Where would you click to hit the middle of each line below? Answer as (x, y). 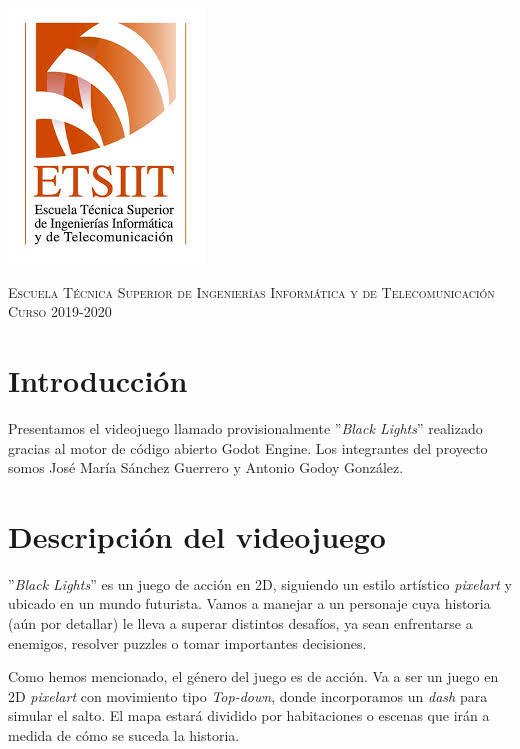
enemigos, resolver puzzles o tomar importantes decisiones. (187, 642)
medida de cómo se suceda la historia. (124, 734)
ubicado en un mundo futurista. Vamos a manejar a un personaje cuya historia (249, 603)
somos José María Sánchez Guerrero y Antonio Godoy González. (206, 467)
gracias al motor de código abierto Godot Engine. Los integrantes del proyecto (248, 447)
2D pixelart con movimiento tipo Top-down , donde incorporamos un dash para (248, 695)
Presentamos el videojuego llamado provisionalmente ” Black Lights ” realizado (245, 427)
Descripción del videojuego (197, 535)
